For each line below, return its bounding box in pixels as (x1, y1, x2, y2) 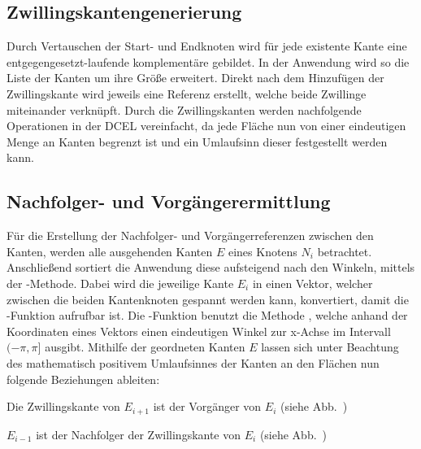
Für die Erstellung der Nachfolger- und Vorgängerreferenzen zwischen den (7, 227, 374, 244)
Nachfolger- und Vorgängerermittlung (7, 189, 331, 214)
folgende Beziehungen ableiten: (7, 370, 160, 387)
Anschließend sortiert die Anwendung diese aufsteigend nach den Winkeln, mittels (7, 259, 415, 276)
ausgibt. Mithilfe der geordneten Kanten (45, 338, 245, 355)
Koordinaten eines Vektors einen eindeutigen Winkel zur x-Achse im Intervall (7, 322, 391, 339)
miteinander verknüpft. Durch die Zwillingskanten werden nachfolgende (7, 101, 362, 118)
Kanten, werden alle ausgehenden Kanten (7, 242, 213, 259)
